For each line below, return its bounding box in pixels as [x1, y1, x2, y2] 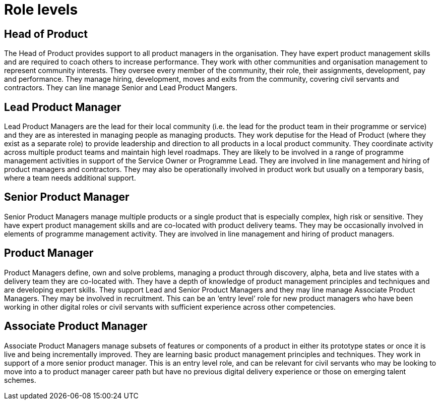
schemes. [4, 375, 36, 384]
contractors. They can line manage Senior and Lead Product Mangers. [4, 83, 237, 92]
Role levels [4, 1, 78, 18]
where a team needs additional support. [4, 174, 136, 183]
